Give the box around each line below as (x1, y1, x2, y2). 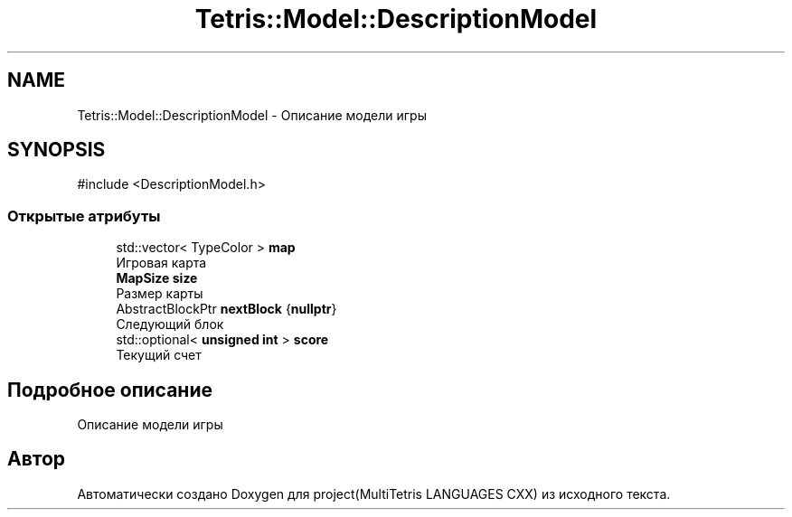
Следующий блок (116, 316, 224, 333)
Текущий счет (116, 347, 202, 363)
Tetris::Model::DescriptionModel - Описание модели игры (77, 107, 427, 123)
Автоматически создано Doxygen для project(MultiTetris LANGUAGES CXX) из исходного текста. (77, 485, 671, 502)
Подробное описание (7, 378, 212, 401)
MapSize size (116, 270, 198, 287)
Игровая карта (116, 255, 207, 271)
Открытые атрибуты (7, 206, 161, 225)
